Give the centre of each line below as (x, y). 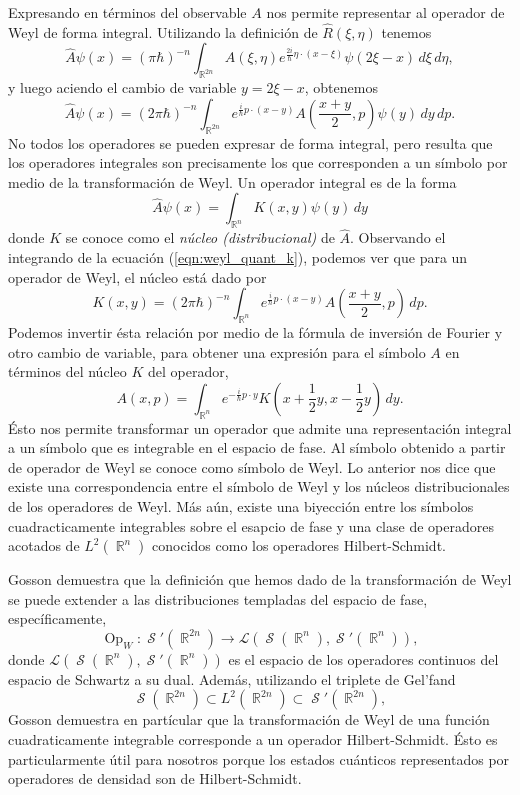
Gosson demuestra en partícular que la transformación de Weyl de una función (249, 719)
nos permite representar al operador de (385, 12)
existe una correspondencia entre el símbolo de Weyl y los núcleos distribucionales (259, 486)
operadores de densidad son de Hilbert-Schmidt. (155, 778)
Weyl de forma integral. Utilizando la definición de (163, 31)
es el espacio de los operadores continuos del (363, 658)
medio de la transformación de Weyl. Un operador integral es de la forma (232, 181)
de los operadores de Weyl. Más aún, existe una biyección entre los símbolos (241, 505)
